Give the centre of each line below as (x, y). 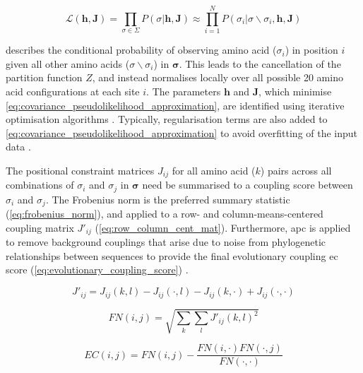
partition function (44, 77)
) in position (311, 50)
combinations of (40, 185)
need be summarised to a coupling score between (248, 185)
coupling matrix (40, 227)
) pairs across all (296, 170)
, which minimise (295, 91)
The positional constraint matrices (80, 170)
